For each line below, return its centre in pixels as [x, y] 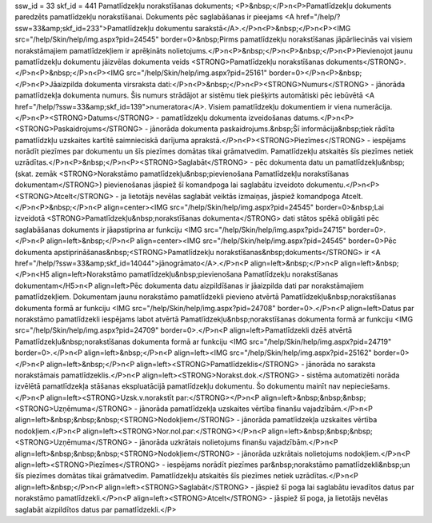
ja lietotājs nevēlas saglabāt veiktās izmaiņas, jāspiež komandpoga [230, 196]
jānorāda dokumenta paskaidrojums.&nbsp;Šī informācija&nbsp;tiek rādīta [272, 129]
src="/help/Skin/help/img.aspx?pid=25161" [196, 73]
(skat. [24, 174]
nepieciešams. [366, 386]
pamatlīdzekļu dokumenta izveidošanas [226, 118]
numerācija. [373, 106]
